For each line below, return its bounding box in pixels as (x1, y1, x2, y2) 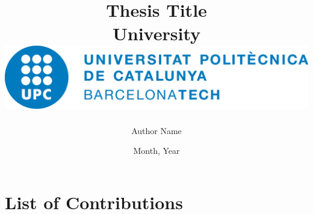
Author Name (131, 124, 182, 136)
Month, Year (133, 144, 180, 157)
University (113, 21, 200, 46)
